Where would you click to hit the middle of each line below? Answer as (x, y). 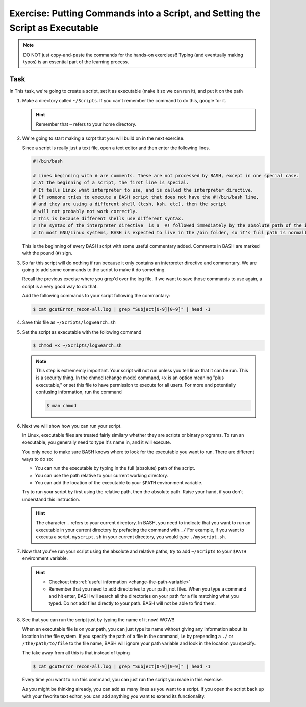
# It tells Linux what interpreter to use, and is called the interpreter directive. (143, 190)
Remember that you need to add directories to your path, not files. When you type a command (148, 589)
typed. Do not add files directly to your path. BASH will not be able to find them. (132, 603)
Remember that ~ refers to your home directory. (86, 124)
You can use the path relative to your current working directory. (101, 476)
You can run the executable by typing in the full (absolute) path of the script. (115, 468)
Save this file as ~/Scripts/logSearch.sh (69, 322)
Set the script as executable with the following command (82, 332)
